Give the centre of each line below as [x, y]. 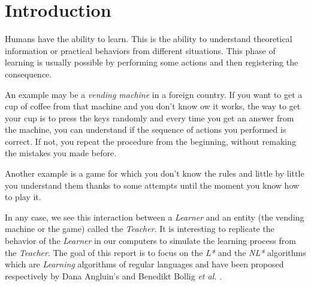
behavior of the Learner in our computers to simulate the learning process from [150, 241]
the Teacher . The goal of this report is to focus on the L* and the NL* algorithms [155, 252]
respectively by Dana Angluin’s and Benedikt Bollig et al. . [114, 275]
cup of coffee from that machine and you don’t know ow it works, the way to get [153, 106]
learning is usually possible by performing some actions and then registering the [152, 62]
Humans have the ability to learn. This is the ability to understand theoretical [149, 39]
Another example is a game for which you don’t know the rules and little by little [155, 173]
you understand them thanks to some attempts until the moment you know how [152, 185]
